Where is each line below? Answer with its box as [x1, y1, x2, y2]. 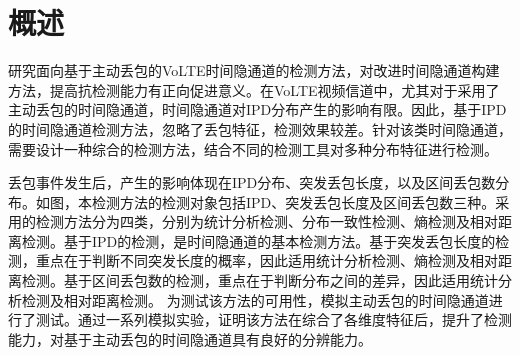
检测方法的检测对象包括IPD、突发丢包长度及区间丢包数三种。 [91, 191, 496, 212]
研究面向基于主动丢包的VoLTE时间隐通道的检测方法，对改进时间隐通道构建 [8, 60, 500, 81]
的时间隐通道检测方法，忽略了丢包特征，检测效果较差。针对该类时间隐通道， [8, 118, 512, 139]
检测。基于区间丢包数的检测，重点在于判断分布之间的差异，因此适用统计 [21, 270, 498, 291]
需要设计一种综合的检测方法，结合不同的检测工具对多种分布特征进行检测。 [8, 138, 498, 159]
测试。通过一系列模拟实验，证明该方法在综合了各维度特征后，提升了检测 [35, 309, 512, 330]
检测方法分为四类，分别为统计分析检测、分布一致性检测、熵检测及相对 [35, 211, 498, 232]
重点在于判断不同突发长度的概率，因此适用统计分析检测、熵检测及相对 [35, 250, 498, 271]
